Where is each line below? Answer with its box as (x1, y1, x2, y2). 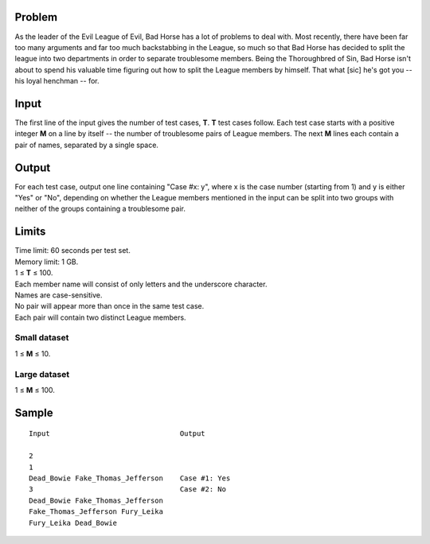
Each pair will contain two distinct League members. (14, 313, 186, 322)
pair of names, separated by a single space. (14, 140, 159, 150)
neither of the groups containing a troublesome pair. (14, 204, 186, 214)
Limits (14, 225, 46, 239)
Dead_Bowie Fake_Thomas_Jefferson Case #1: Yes (29, 473, 231, 483)
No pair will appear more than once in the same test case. (14, 301, 205, 311)
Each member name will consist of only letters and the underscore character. (14, 279, 268, 289)
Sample (14, 406, 53, 419)
